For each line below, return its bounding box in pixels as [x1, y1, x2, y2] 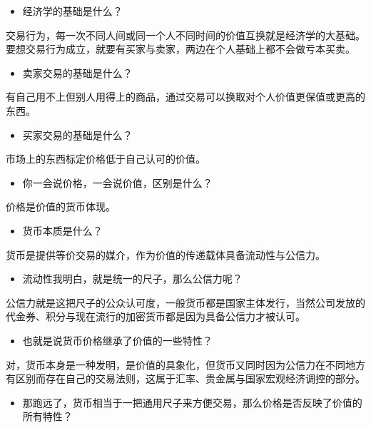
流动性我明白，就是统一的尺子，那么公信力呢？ [22, 271, 243, 286]
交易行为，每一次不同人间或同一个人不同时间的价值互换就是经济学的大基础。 [6, 27, 365, 42]
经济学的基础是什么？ [22, 4, 123, 18]
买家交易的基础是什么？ [22, 127, 133, 142]
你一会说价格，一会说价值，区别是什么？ [22, 175, 213, 190]
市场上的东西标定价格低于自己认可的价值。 [6, 151, 205, 166]
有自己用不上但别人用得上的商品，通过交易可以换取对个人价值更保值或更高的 [6, 89, 365, 104]
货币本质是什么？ [22, 223, 103, 238]
